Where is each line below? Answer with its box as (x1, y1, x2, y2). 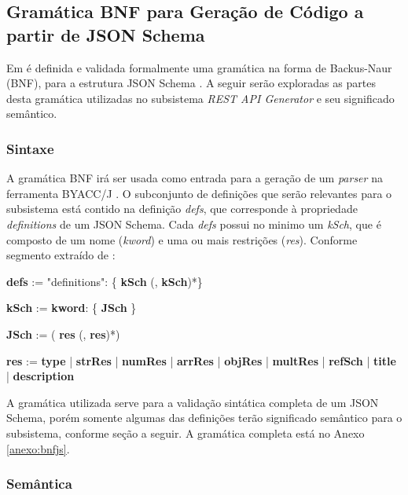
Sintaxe (6, 138, 54, 158)
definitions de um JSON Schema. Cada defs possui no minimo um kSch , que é (6, 215, 381, 232)
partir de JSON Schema (6, 22, 205, 46)
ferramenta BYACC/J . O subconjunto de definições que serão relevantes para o (6, 185, 392, 201)
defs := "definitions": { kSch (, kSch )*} (6, 273, 203, 289)
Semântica (6, 474, 72, 493)
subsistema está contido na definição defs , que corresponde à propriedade (6, 200, 358, 217)
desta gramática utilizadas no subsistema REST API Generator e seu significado (6, 90, 395, 106)
